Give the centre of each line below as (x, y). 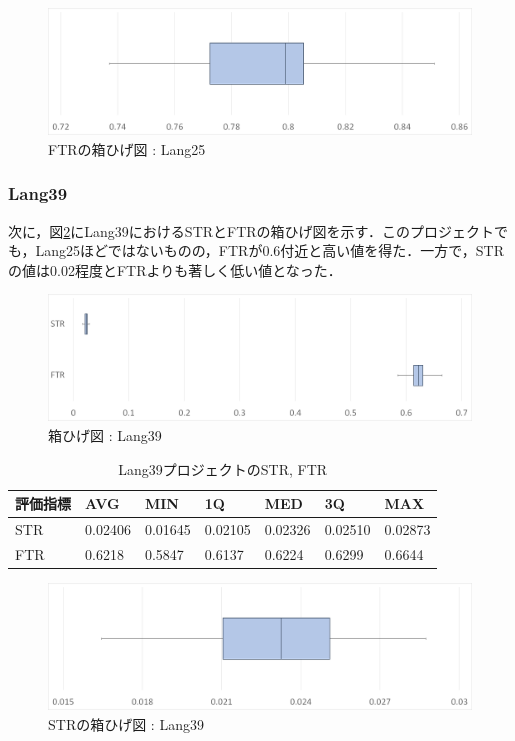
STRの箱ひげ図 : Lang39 (126, 723)
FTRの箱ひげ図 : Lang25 (127, 148)
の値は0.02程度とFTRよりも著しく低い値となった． (175, 269)
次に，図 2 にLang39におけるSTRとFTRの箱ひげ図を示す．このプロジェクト (251, 230)
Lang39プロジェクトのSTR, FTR (223, 468)
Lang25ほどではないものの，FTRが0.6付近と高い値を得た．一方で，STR (269, 250)
